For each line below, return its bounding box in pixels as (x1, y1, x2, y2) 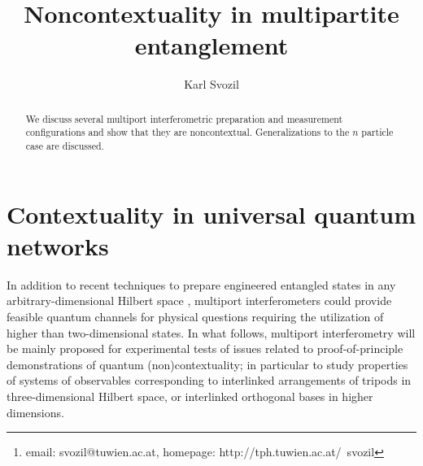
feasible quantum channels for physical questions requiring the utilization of (7, 307, 384, 324)
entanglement (134, 28, 289, 62)
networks (7, 229, 109, 262)
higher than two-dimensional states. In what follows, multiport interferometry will (7, 324, 416, 341)
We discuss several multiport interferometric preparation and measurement (25, 111, 343, 125)
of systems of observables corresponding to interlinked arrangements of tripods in (7, 372, 412, 389)
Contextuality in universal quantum (7, 197, 416, 230)
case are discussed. (25, 139, 104, 153)
